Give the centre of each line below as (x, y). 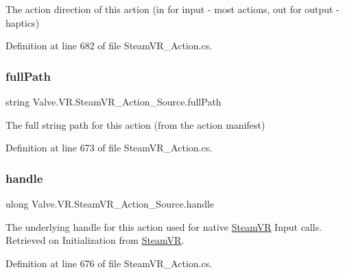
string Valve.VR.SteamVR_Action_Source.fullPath (114, 101)
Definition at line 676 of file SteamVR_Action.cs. (109, 263)
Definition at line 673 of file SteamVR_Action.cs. (109, 148)
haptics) (23, 22)
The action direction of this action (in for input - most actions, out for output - (172, 9)
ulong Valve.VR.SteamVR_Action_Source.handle (110, 203)
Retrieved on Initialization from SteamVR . (95, 240)
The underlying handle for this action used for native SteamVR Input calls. (164, 226)
